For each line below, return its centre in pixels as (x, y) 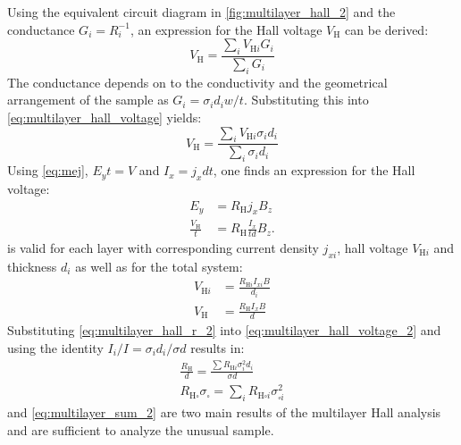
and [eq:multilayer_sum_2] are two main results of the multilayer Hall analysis (224, 412)
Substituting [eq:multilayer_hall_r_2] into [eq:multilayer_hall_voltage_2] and (224, 330)
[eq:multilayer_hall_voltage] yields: (105, 117)
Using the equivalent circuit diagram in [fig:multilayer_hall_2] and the (201, 12)
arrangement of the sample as (88, 100)
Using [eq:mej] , (48, 170)
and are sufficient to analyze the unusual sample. (141, 429)
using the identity (55, 348)
